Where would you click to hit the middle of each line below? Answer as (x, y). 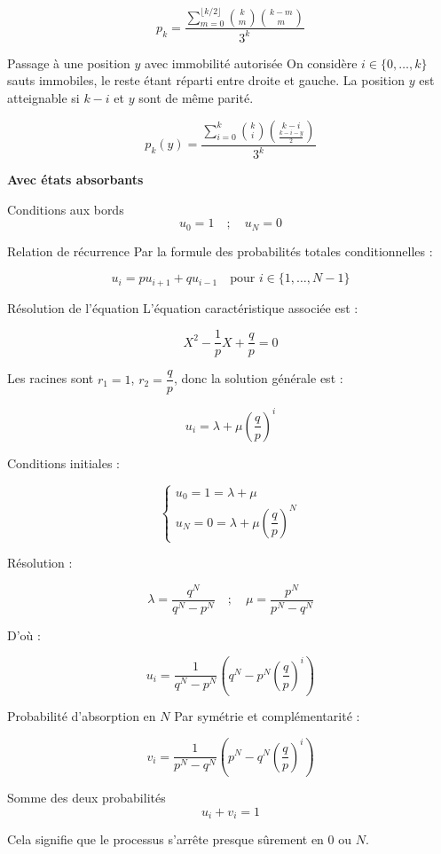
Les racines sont (51, 378)
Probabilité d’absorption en (82, 716)
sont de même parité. (196, 98)
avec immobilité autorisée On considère (251, 63)
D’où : (24, 635)
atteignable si (43, 98)
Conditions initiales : (63, 462)
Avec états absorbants (75, 180)
